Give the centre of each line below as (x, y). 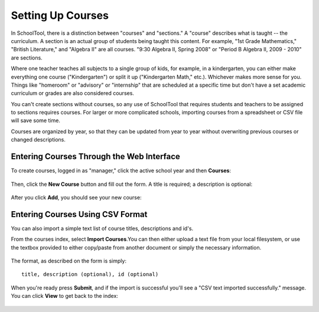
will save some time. (35, 120)
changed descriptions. (38, 140)
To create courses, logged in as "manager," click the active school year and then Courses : (121, 170)
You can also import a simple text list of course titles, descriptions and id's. (102, 228)
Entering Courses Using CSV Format (79, 214)
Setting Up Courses (60, 15)
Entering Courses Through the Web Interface (95, 157)
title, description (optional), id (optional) (90, 275)
